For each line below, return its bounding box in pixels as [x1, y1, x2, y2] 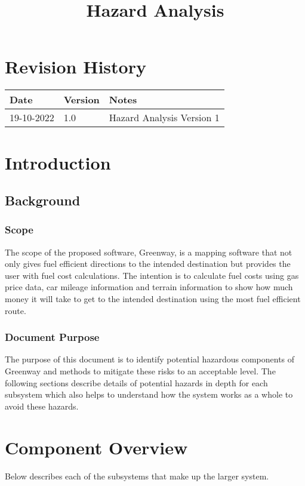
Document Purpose [5, 330, 100, 344]
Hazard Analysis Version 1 [109, 110, 220, 125]
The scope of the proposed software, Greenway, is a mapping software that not [5, 245, 292, 258]
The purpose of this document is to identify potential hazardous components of [5, 353, 295, 365]
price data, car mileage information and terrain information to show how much [5, 281, 293, 293]
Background [5, 191, 81, 210]
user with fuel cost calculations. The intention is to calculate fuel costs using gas [5, 269, 299, 281]
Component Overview [5, 435, 188, 459]
